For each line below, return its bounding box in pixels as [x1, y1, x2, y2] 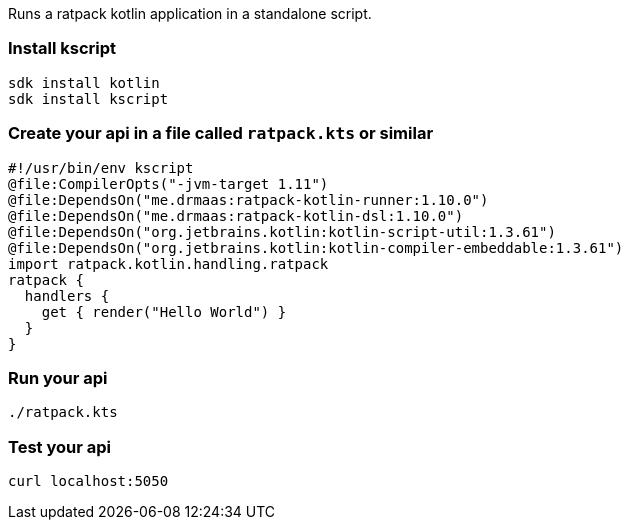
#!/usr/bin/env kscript [8, 159, 194, 176]
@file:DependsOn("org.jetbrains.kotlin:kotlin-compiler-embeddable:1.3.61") [8, 239, 624, 256]
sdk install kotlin [8, 74, 160, 91]
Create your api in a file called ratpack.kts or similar [8, 123, 434, 144]
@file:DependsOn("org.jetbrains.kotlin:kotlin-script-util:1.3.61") [8, 223, 556, 240]
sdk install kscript [8, 90, 169, 107]
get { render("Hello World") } [41, 303, 287, 320]
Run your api [8, 367, 108, 388]
